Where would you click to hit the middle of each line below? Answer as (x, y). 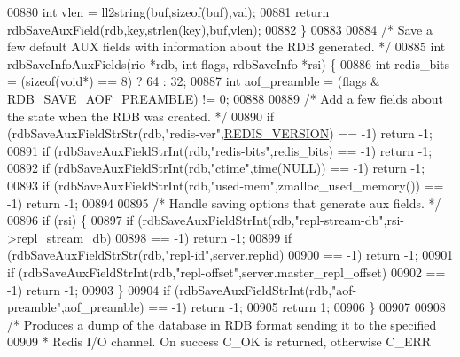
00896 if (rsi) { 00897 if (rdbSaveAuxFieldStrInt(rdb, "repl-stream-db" (195, 220)
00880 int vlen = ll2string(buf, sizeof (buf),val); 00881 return (168, 12)
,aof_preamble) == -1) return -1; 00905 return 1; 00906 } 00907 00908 (253, 307)
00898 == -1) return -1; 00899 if (204, 237)
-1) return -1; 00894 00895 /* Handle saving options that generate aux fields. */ (224, 202)
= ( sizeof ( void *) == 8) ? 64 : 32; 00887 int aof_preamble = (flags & (194, 81)
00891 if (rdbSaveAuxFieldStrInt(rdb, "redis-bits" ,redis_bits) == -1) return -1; (220, 150)
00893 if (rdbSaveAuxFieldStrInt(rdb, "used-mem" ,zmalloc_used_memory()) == (226, 185)
